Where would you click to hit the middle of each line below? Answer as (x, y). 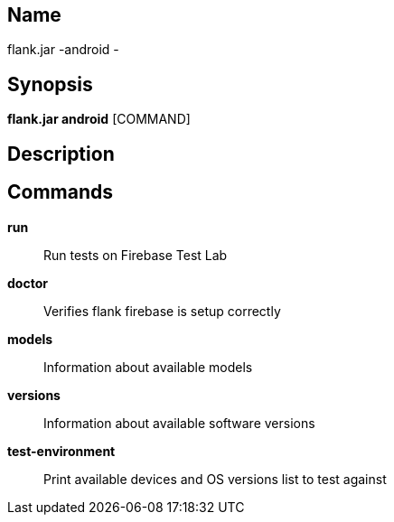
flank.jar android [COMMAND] (99, 119)
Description (61, 154)
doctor (28, 283)
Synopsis (50, 84)
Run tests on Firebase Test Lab (136, 255)
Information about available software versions (179, 423)
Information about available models (148, 367)
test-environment (61, 451)
